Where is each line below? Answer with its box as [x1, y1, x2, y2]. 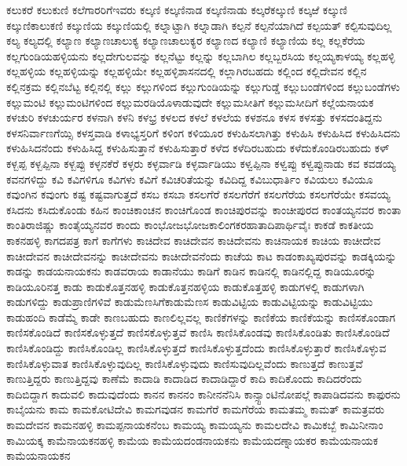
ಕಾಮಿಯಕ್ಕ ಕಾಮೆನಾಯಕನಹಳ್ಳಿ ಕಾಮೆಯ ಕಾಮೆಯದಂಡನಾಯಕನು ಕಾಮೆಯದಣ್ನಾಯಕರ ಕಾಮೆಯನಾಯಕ [6, 431, 378, 448]
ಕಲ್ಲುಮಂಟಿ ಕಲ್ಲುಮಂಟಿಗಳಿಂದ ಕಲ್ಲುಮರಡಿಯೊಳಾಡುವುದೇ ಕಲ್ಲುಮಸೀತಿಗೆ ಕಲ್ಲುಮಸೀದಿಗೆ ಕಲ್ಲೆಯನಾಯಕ [6, 93, 374, 110]
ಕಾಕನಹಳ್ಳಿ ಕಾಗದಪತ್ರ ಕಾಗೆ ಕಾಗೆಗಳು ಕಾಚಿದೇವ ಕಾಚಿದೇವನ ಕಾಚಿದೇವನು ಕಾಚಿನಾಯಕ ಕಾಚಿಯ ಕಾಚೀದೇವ [6, 231, 381, 248]
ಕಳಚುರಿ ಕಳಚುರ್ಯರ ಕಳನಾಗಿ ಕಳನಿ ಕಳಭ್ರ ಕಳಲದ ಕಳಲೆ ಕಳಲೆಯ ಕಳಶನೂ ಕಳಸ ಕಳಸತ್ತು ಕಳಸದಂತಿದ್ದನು [6, 109, 383, 126]
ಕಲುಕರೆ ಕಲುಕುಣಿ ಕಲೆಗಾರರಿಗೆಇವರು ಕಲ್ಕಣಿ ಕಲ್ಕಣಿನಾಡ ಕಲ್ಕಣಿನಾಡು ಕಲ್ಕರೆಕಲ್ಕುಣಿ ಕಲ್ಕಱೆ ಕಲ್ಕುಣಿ [6, 2, 347, 17]
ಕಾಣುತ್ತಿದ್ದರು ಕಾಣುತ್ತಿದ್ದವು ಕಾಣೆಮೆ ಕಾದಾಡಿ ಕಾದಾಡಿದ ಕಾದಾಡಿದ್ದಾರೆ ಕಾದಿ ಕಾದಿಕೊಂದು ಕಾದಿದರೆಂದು [6, 370, 362, 387]
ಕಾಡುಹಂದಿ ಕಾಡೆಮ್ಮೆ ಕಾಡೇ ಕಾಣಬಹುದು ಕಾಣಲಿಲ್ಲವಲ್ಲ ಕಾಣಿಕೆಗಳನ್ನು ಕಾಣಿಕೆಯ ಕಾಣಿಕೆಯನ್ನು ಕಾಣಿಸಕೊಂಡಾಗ [6, 308, 395, 325]
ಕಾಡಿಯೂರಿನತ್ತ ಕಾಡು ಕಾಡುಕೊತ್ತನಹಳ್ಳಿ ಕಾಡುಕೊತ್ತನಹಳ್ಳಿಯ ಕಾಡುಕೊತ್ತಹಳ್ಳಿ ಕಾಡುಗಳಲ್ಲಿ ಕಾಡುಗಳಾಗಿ [6, 278, 365, 294]
